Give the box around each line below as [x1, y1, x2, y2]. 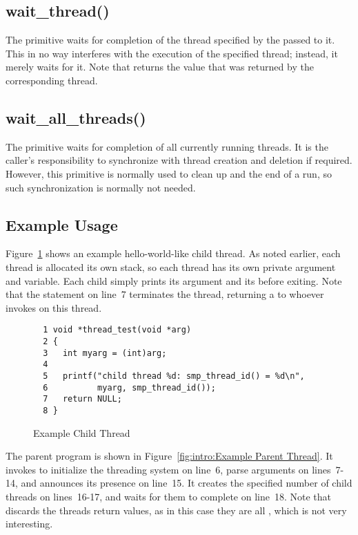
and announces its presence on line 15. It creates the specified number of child [21, 476, 352, 490]
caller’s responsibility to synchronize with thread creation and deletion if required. [6, 153, 352, 167]
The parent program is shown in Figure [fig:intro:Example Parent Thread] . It [6, 449, 333, 463]
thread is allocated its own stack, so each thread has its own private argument [6, 259, 336, 274]
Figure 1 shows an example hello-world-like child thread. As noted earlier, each [6, 246, 341, 261]
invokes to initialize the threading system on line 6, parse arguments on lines [6, 462, 331, 476]
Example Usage [6, 214, 118, 235]
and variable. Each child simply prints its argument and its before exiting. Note [6, 273, 342, 288]
